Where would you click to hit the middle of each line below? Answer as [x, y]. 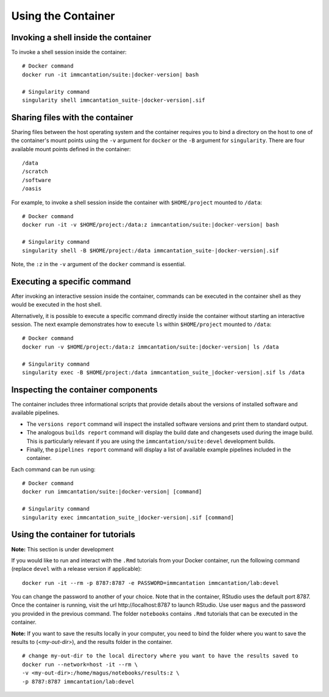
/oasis [32, 189]
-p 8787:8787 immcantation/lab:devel [79, 681]
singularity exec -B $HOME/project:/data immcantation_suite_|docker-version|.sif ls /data [163, 373]
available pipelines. [35, 413]
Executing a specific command [71, 281]
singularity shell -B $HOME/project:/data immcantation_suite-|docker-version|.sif [151, 250]
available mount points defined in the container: [71, 149]
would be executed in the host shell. [56, 305]
